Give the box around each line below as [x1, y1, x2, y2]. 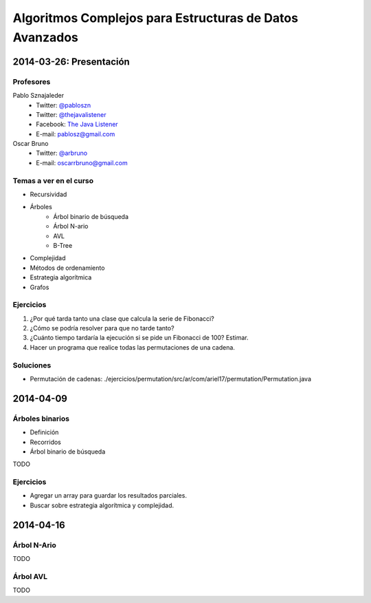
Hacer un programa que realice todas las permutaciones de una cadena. [30, 343, 235, 351]
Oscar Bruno [12, 140, 49, 148]
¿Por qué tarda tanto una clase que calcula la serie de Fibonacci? [30, 314, 214, 323]
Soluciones [12, 360, 52, 370]
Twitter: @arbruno [36, 149, 88, 158]
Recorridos [30, 438, 62, 446]
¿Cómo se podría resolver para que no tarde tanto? [30, 324, 175, 332]
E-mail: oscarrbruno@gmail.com [36, 158, 128, 167]
